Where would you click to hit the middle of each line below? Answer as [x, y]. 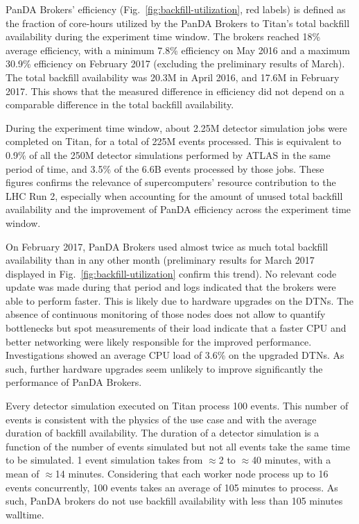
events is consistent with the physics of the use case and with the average [161, 419]
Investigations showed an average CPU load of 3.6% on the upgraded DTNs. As [175, 355]
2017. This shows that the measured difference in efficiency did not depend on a [175, 91]
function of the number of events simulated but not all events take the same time [178, 446]
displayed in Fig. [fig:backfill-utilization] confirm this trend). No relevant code [171, 273]
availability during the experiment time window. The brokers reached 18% [163, 36]
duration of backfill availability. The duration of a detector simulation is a [163, 433]
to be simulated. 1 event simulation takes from [104, 460]
